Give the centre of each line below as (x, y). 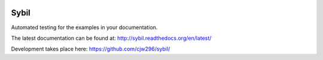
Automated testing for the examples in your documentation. (84, 27)
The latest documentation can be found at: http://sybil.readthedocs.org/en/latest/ (111, 38)
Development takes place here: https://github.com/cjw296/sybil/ (91, 49)
